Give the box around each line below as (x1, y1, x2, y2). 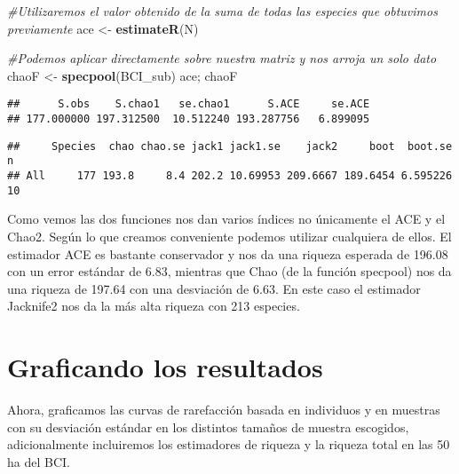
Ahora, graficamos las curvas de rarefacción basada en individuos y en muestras (7, 400, 440, 418)
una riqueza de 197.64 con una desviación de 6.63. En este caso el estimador (7, 279, 421, 297)
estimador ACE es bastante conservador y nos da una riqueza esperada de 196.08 (7, 244, 448, 263)
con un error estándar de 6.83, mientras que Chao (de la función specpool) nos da (7, 262, 452, 280)
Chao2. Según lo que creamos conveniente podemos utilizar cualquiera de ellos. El (7, 226, 452, 245)
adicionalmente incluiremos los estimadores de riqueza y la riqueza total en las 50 (7, 435, 450, 454)
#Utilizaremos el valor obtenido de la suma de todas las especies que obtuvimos (7, 2, 438, 20)
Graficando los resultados (7, 349, 323, 385)
